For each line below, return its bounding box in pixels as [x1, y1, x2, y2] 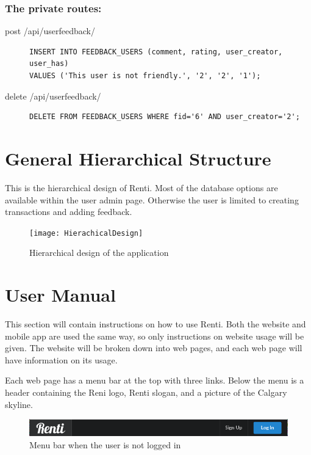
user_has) [29, 59, 69, 68]
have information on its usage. [5, 353, 118, 366]
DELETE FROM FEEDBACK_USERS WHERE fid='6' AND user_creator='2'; [29, 112, 300, 122]
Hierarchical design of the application [29, 246, 169, 259]
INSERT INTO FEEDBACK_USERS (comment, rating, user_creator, [29, 47, 283, 56]
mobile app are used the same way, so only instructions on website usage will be [5, 329, 304, 342]
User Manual [5, 282, 116, 307]
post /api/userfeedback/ [5, 24, 95, 37]
